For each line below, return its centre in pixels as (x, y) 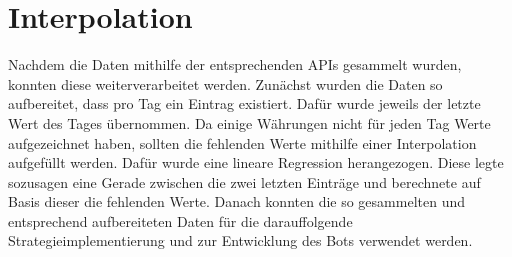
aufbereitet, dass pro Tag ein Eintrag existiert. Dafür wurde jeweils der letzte (244, 103)
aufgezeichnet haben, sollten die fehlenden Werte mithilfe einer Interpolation (242, 142)
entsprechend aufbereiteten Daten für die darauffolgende (180, 220)
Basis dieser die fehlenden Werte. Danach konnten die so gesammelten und (236, 201)
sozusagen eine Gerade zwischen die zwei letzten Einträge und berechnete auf (244, 181)
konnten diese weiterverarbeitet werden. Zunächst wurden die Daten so (225, 83)
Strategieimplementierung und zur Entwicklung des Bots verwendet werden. (240, 240)
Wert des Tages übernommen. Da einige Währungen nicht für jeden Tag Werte (249, 122)
